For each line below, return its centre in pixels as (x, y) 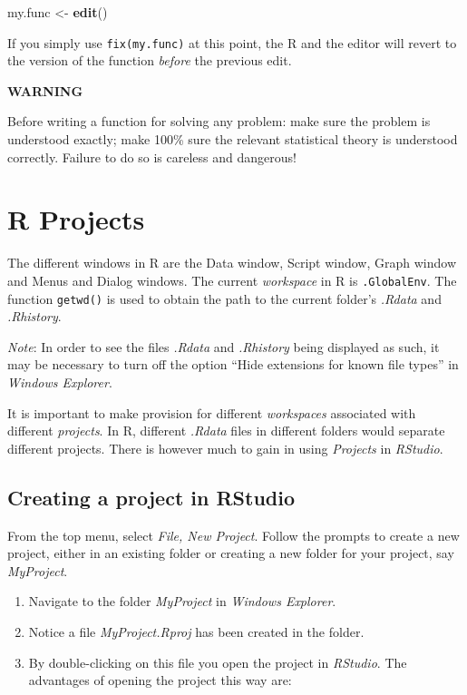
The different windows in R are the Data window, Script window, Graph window (232, 263)
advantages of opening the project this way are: (160, 680)
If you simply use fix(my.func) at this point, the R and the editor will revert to (232, 42)
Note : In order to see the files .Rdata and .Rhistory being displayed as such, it (224, 346)
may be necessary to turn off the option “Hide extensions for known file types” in (233, 364)
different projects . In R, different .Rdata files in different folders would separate (226, 431)
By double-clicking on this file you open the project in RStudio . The (218, 662)
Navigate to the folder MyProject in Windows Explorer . (182, 601)
